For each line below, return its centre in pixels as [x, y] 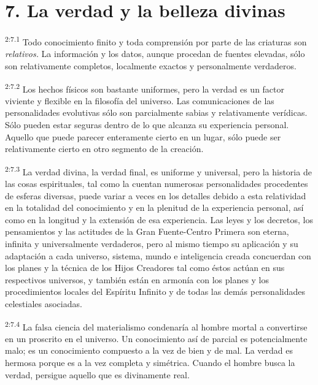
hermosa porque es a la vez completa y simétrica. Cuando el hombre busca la [150, 362]
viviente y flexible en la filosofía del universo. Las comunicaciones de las [140, 100]
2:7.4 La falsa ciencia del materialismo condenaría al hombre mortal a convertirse [156, 326]
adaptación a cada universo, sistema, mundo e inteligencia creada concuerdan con [158, 255]
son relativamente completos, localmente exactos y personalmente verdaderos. [151, 65]
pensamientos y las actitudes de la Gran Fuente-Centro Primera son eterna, [147, 231]
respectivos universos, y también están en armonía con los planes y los [137, 279]
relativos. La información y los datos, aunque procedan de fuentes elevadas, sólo [155, 54]
